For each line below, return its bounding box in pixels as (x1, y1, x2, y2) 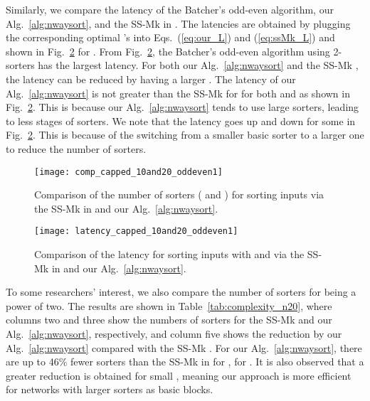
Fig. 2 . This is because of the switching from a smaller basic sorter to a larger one (6, 127, 364, 142)
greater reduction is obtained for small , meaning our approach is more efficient (6, 368, 351, 383)
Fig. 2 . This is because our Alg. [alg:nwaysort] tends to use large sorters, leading (6, 100, 359, 114)
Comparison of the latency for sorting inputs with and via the (34, 247, 305, 262)
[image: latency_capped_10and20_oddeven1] (34, 226, 238, 237)
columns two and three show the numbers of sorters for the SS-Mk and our (6, 312, 332, 327)
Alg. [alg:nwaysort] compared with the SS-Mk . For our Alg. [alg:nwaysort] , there (6, 340, 362, 355)
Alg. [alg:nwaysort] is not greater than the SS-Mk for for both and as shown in (6, 85, 350, 100)
